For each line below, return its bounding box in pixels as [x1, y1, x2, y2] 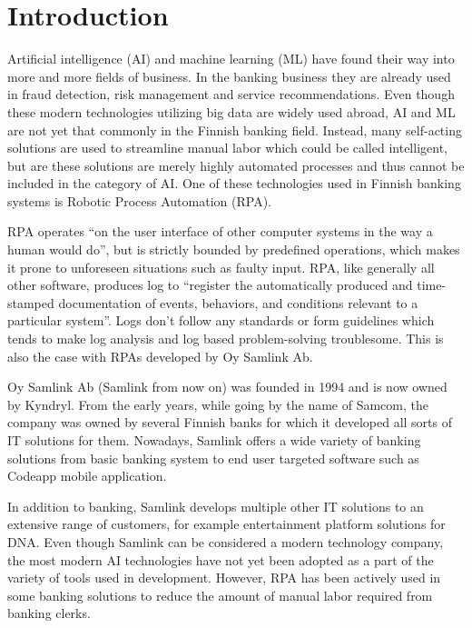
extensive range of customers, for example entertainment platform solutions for [7, 514, 446, 533]
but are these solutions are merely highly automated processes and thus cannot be [7, 155, 465, 174]
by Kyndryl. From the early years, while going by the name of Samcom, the [7, 394, 428, 414]
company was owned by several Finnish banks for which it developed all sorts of [7, 413, 452, 432]
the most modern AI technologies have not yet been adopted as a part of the [7, 550, 434, 569]
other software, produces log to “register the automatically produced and [7, 275, 413, 294]
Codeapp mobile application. [7, 466, 167, 485]
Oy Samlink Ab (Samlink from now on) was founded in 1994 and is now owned [7, 377, 447, 396]
